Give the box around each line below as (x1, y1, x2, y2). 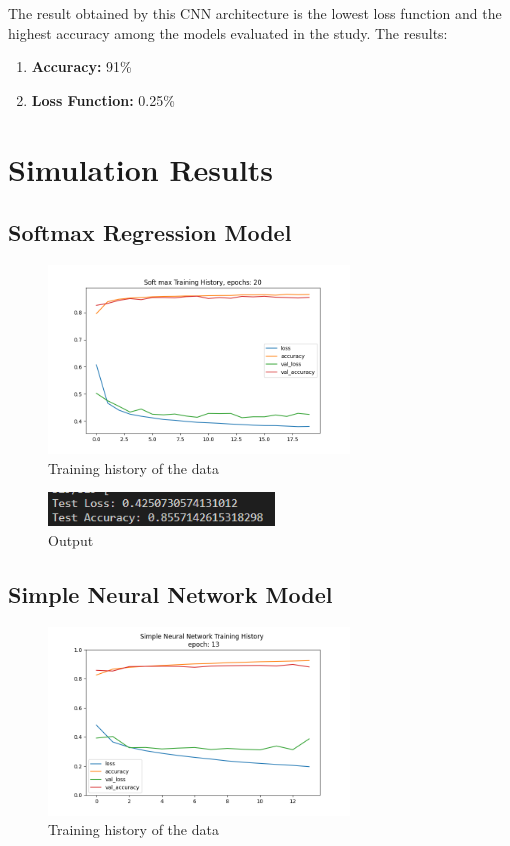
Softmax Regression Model (8, 217, 292, 248)
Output (48, 530, 94, 551)
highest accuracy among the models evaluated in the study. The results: (8, 22, 448, 43)
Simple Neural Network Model (8, 579, 333, 610)
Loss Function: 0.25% (31, 89, 175, 110)
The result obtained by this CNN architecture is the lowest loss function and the (8, 3, 502, 23)
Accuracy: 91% (31, 56, 132, 77)
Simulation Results (8, 148, 274, 189)
